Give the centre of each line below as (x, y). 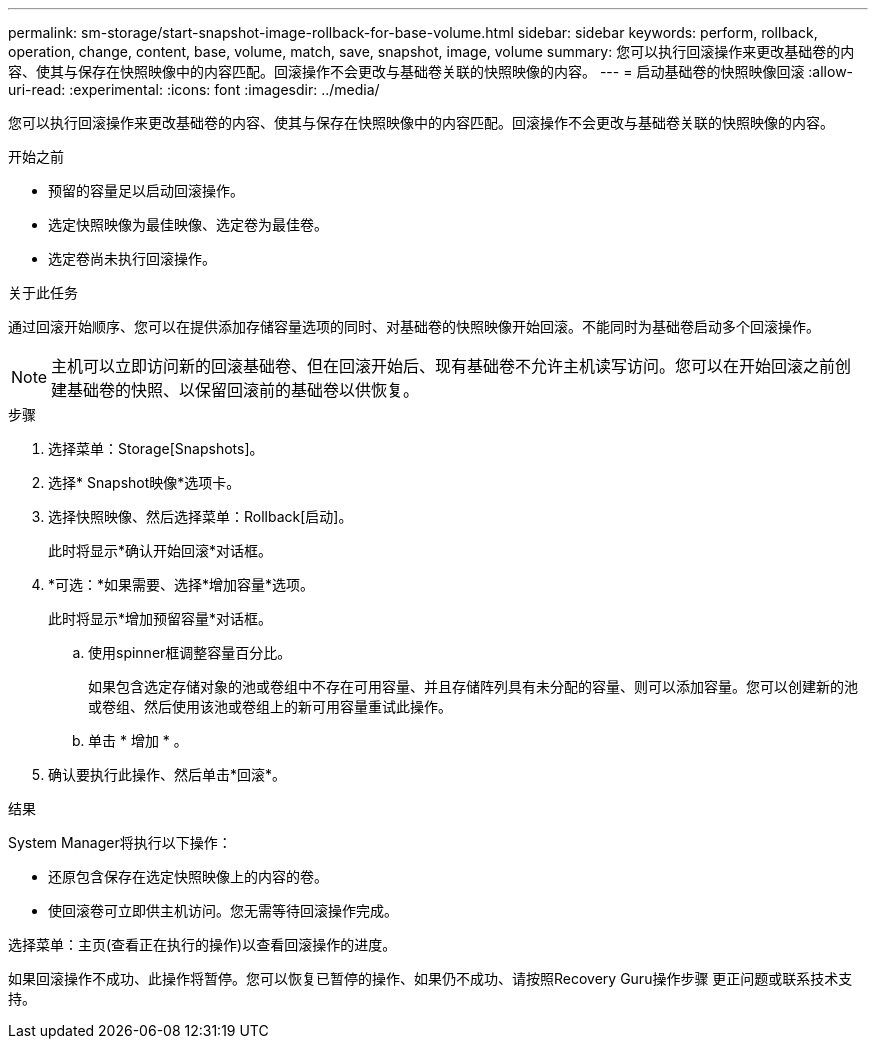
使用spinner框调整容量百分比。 (190, 652)
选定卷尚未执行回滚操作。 (132, 258)
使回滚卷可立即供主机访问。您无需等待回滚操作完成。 (223, 910)
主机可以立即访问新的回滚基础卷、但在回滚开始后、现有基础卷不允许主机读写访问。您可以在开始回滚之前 (443, 366)
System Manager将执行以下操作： (120, 842)
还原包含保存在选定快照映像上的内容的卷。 (188, 876)
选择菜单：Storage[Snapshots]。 (156, 448)
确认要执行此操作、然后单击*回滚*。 (167, 774)
